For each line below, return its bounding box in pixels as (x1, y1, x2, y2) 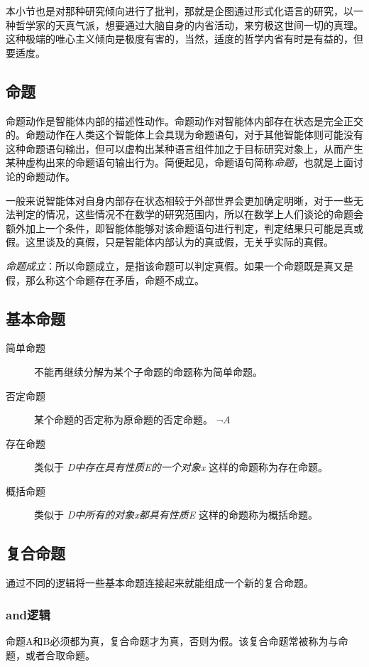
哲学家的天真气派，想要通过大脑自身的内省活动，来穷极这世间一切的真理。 (15, 17, 363, 32)
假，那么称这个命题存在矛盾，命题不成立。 (6, 272, 204, 287)
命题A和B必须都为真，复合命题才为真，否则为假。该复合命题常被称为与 (6, 634, 338, 649)
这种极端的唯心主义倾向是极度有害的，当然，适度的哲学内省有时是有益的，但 (6, 31, 363, 46)
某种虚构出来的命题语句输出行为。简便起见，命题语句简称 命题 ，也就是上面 (6, 155, 353, 170)
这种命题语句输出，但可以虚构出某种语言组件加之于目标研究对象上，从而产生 (6, 141, 363, 156)
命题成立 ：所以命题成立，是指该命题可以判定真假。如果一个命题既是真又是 (6, 258, 353, 273)
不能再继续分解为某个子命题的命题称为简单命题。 (34, 364, 263, 379)
